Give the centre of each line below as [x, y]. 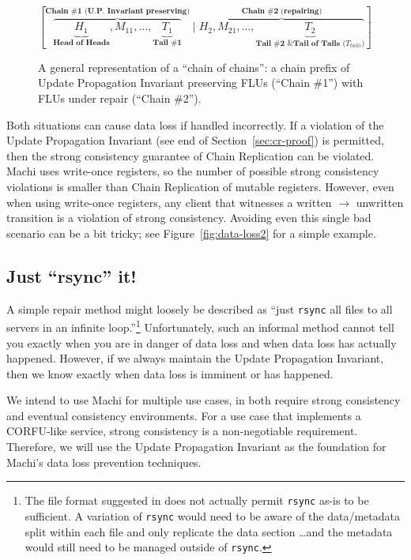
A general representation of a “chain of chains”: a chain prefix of [194, 67]
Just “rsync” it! [72, 275]
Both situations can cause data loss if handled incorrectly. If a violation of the [195, 124]
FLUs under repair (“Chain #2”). [120, 98]
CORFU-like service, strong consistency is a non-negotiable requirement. [182, 431]
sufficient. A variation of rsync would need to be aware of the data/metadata [213, 515]
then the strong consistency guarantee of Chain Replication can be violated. [190, 155]
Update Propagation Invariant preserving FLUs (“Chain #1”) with [201, 83]
